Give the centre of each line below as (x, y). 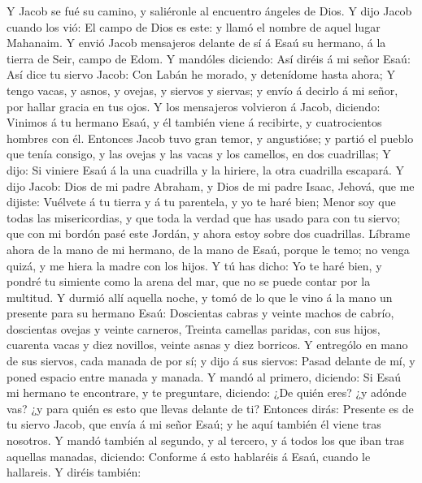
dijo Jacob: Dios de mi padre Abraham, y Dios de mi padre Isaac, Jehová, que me (211, 185)
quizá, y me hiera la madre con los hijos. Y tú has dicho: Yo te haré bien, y (194, 265)
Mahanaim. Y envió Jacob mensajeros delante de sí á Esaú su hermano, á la (196, 43)
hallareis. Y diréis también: (74, 472)
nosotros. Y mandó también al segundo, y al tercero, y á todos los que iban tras (206, 440)
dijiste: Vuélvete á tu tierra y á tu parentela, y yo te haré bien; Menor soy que (201, 202)
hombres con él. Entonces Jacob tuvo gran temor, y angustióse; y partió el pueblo (210, 138)
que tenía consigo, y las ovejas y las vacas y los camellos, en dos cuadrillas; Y (199, 154)
